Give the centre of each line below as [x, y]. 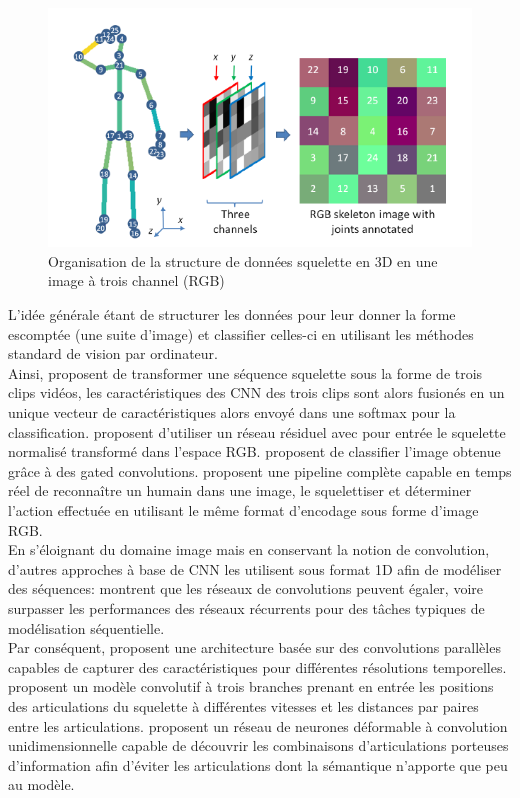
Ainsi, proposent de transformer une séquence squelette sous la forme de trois [245, 372]
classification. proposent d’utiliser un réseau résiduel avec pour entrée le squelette [257, 431]
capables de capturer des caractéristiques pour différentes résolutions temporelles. [257, 666]
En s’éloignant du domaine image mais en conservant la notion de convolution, [249, 549]
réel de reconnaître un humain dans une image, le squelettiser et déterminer [240, 490]
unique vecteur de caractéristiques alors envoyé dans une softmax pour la [232, 412]
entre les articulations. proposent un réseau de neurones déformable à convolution [258, 725]
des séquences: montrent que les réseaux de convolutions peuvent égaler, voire [246, 588]
